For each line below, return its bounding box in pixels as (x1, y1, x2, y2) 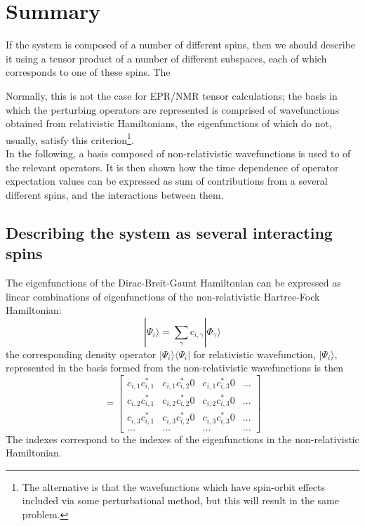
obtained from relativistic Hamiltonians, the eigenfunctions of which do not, (6, 116, 332, 131)
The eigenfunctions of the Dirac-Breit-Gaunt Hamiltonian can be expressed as (6, 275, 341, 289)
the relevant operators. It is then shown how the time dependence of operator (6, 159, 339, 174)
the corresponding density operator (6, 346, 157, 361)
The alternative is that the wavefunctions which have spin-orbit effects (22, 479, 326, 494)
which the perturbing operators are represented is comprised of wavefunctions (6, 102, 340, 117)
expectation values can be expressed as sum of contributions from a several (6, 173, 328, 188)
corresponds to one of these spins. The (6, 65, 171, 79)
